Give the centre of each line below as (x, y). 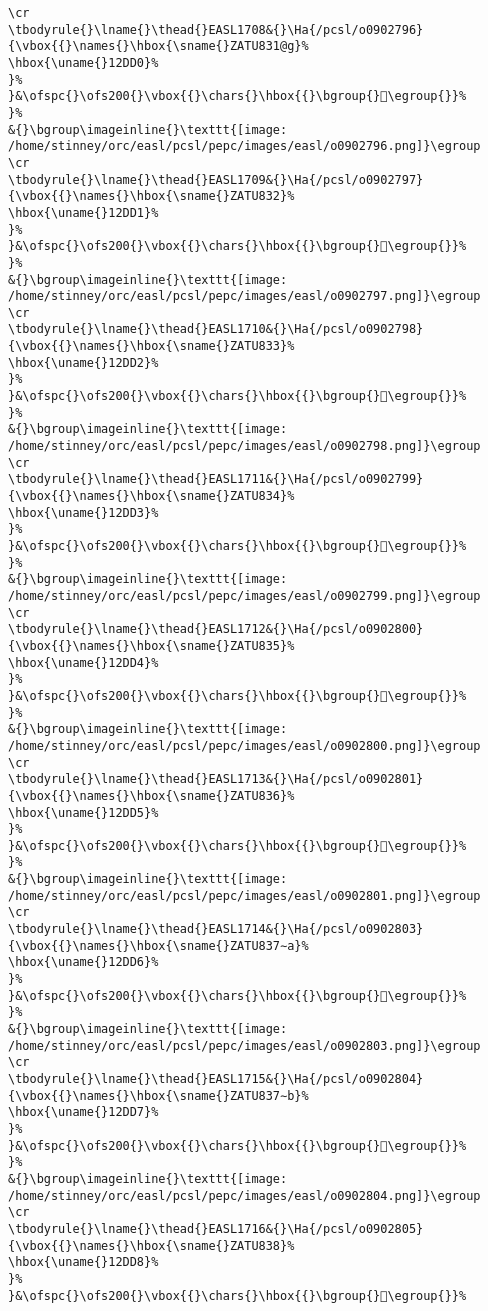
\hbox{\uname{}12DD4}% (83, 662)
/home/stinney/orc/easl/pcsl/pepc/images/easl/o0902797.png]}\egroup (244, 296)
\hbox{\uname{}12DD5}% (83, 812)
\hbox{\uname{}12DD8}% (83, 1262)
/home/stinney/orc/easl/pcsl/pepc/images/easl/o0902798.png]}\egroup (244, 446)
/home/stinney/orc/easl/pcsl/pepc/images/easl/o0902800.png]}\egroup (244, 745)
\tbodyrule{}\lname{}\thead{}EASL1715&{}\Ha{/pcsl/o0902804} (216, 1079)
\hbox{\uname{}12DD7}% (83, 1112)
